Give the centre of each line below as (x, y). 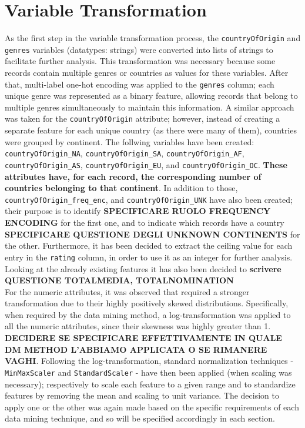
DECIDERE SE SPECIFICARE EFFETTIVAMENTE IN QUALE (143, 338)
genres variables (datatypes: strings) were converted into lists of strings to (139, 49)
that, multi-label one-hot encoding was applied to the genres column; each (140, 84)
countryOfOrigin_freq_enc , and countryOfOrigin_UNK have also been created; (149, 199)
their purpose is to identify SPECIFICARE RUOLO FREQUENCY (138, 211)
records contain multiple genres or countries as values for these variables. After (147, 73)
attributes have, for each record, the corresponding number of (133, 176)
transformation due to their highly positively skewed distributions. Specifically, (147, 303)
